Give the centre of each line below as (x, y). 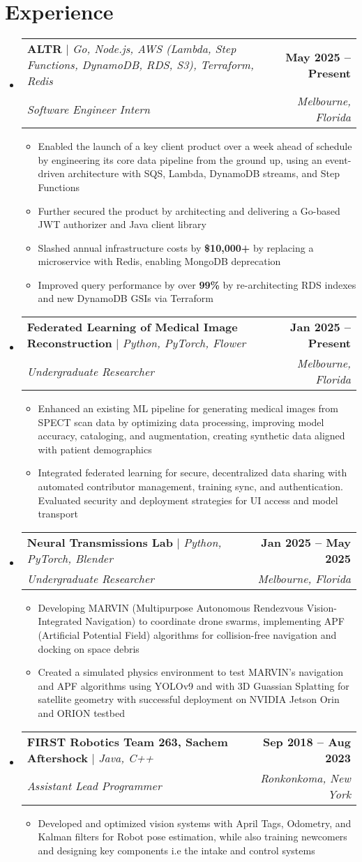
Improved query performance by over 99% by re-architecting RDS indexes (197, 284)
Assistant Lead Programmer (94, 786)
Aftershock (58, 757)
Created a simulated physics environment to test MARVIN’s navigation (190, 672)
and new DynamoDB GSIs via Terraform (126, 298)
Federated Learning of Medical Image (132, 327)
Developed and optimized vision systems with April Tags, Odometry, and (195, 823)
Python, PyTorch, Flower (184, 343)
